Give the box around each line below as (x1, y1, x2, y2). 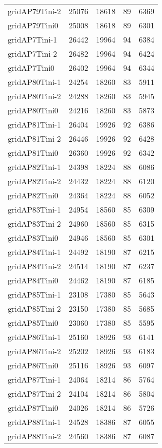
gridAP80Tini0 (8, 105, 58, 116)
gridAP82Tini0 (8, 190, 58, 201)
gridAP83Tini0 (8, 232, 58, 243)
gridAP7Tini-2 (8, 48, 57, 59)
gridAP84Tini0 (8, 275, 58, 286)
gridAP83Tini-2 (8, 218, 61, 229)
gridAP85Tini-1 (8, 289, 61, 300)
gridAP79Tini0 (8, 20, 58, 31)
